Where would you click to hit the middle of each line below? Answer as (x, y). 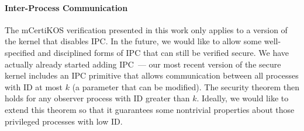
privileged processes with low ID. (64, 121)
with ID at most (34, 86)
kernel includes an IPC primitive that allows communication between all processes (152, 75)
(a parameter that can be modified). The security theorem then (186, 86)
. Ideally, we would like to (243, 98)
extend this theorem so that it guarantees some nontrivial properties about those (150, 109)
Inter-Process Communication (66, 7)
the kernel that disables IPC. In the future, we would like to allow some (133, 41)
